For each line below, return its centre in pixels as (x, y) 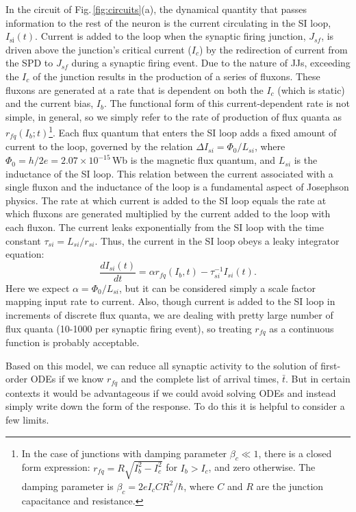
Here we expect (38, 288)
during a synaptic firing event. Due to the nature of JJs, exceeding (211, 63)
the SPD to (29, 63)
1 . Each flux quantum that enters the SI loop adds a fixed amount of (193, 131)
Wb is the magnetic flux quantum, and (194, 160)
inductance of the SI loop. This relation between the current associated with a (169, 173)
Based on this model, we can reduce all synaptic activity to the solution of (162, 365)
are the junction (290, 486)
